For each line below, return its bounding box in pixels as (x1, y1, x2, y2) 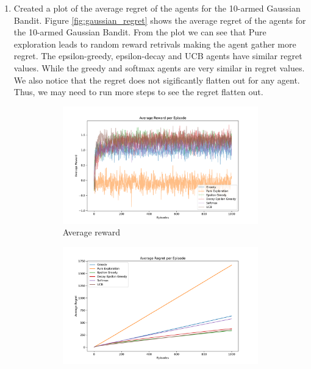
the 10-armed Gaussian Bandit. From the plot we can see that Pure (13, 26, 266, 38)
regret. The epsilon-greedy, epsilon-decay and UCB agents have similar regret (13, 49, 302, 62)
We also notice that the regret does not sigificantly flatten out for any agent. (13, 73, 300, 86)
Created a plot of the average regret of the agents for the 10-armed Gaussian (13, 2, 301, 14)
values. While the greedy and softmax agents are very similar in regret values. (13, 61, 305, 74)
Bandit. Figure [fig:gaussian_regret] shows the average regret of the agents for (13, 13, 306, 26)
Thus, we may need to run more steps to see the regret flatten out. (13, 85, 263, 98)
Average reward (62, 226, 121, 238)
